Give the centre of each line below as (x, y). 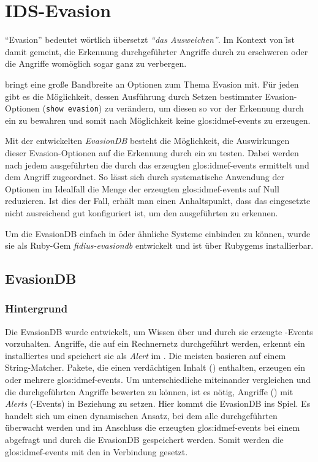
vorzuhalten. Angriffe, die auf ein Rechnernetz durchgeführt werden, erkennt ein (155, 343)
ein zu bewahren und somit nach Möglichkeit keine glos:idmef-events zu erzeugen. (158, 120)
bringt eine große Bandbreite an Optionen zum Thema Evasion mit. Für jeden (152, 84)
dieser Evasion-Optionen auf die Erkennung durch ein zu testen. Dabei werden (152, 152)
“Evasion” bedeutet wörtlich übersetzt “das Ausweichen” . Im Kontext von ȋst (150, 40)
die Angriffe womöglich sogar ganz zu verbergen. (96, 63)
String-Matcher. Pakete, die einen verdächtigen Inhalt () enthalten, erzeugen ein (155, 367)
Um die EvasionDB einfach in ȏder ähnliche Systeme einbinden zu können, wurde (158, 233)
